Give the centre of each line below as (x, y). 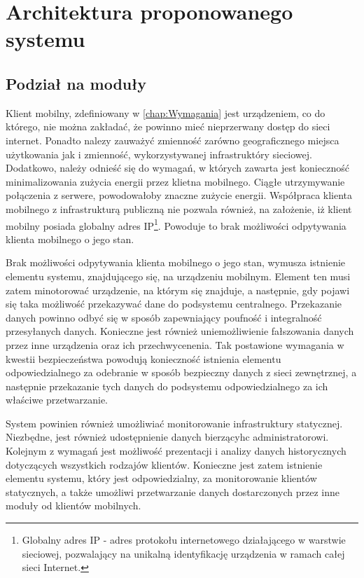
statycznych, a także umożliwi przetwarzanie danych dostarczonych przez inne (173, 491)
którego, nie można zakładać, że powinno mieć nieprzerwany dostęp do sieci (168, 126)
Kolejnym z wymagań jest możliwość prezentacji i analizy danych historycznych (176, 451)
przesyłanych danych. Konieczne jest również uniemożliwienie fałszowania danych (180, 331)
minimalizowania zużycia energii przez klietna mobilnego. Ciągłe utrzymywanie (175, 181)
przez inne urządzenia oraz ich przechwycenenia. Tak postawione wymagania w (175, 344)
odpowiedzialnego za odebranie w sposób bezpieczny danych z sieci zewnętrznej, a (181, 372)
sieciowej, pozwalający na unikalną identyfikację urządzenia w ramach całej (183, 553)
